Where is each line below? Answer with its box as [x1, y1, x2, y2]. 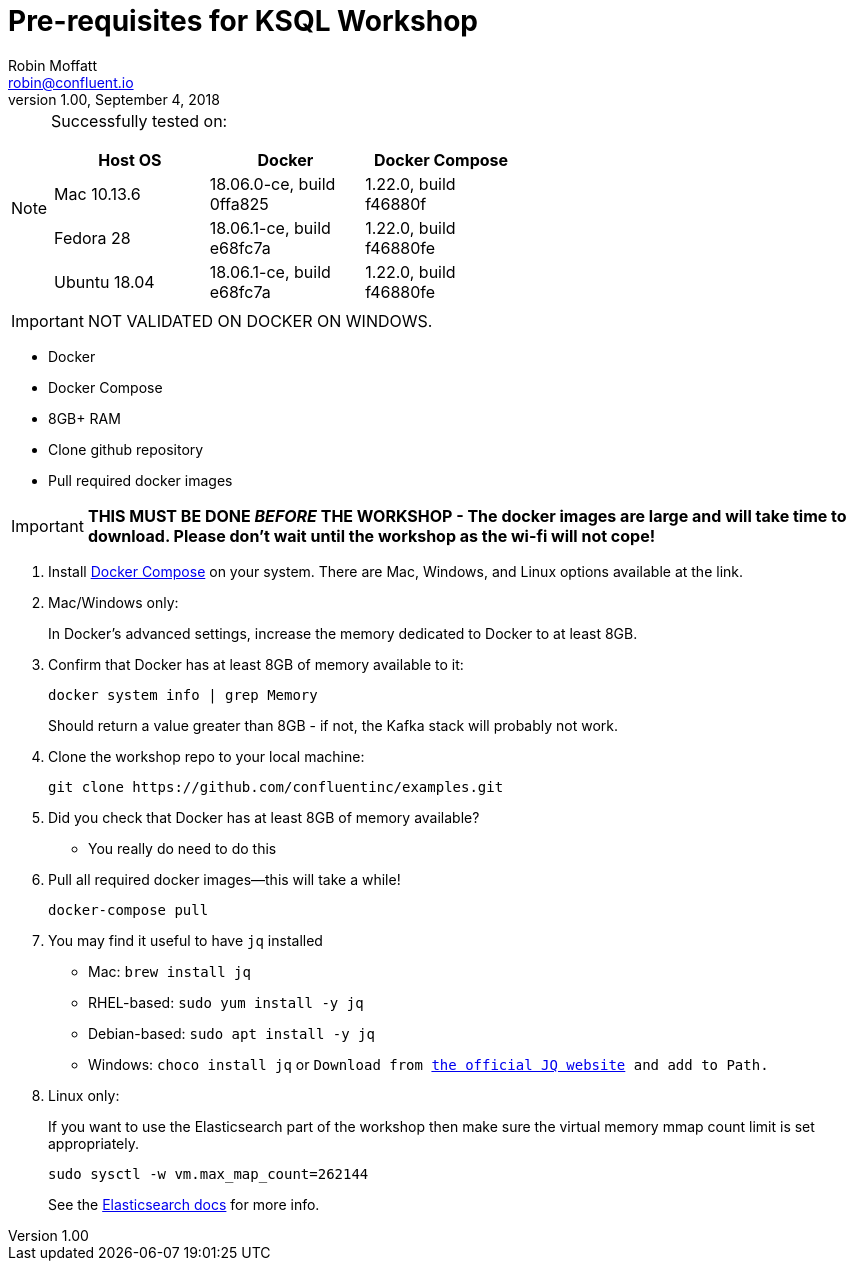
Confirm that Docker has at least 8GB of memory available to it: [48, 655, 464, 673]
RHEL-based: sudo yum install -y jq [88, 993, 364, 1011]
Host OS [98, 149, 162, 170]
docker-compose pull [48, 901, 209, 918]
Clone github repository [48, 440, 204, 458]
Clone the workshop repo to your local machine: [48, 747, 365, 765]
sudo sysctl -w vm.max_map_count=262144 [48, 1165, 369, 1182]
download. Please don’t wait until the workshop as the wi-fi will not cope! [87, 525, 656, 546]
